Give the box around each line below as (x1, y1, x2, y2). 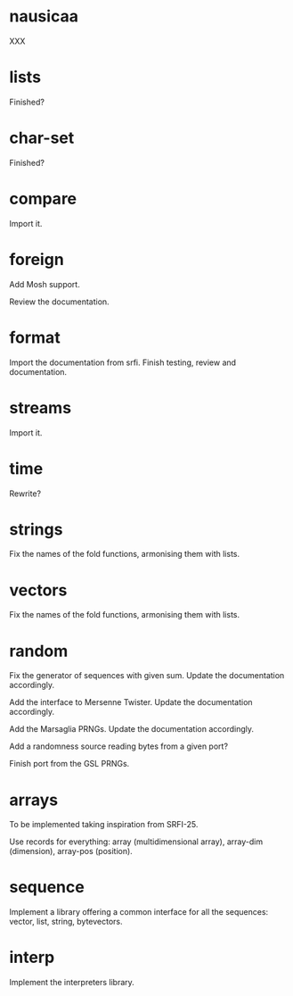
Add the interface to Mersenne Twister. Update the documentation (9, 697, 253, 708)
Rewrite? (9, 488, 42, 499)
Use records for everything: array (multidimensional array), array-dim (9, 836, 264, 847)
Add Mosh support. (9, 278, 80, 289)
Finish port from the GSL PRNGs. (9, 759, 130, 769)
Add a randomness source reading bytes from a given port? (9, 741, 229, 751)
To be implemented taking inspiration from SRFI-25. (9, 819, 199, 830)
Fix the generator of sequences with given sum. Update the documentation (9, 670, 285, 681)
